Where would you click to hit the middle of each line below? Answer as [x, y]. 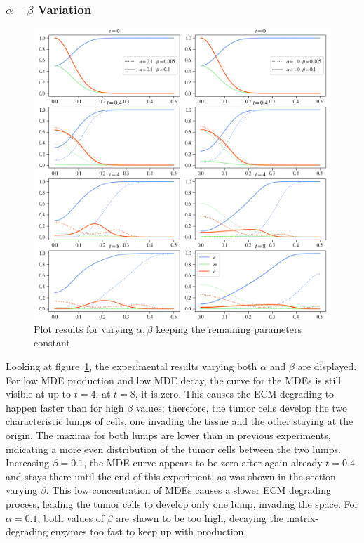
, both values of [71, 517]
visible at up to [39, 394]
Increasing [27, 463]
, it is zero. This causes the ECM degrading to [235, 394]
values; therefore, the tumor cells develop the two [242, 407]
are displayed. [327, 366]
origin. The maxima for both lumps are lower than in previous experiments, [168, 434]
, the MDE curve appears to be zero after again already [203, 463]
